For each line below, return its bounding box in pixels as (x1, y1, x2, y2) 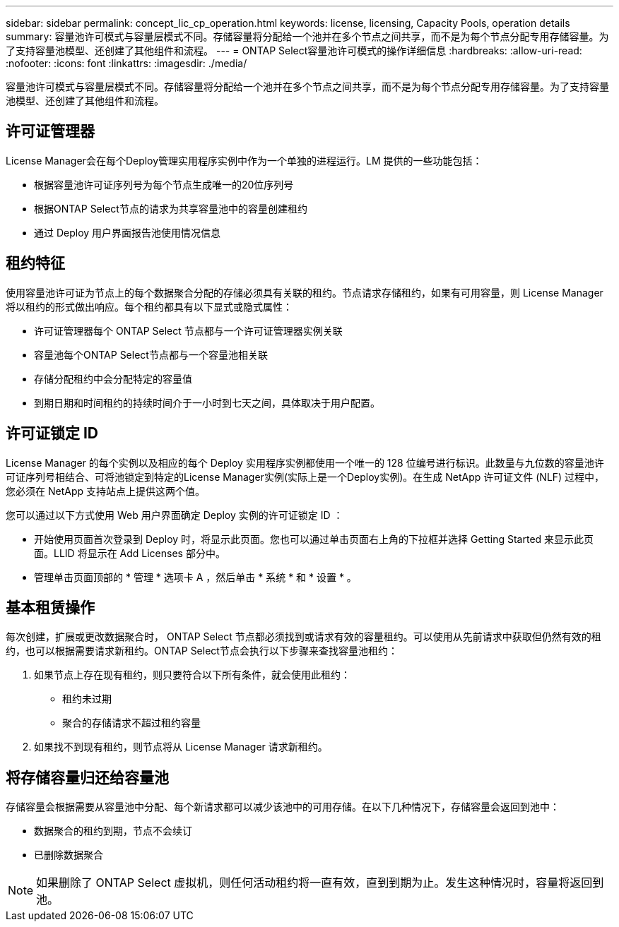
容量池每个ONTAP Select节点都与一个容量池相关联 (34, 348, 268, 361)
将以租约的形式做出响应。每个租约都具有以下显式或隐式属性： (6, 300, 293, 313)
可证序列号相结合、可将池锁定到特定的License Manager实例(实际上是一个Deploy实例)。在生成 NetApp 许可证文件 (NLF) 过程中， (6, 470, 605, 483)
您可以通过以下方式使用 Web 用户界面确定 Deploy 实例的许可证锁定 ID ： (6, 508, 343, 521)
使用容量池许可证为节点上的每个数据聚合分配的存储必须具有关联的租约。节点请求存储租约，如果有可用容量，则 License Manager (6, 286, 603, 299)
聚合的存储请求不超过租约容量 (62, 717, 201, 729)
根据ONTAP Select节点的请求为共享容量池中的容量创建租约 (34, 202, 307, 215)
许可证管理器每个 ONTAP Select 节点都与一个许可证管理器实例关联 (34, 324, 343, 337)
